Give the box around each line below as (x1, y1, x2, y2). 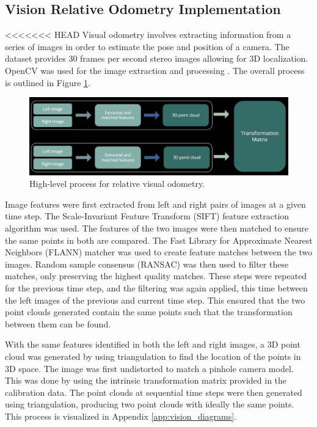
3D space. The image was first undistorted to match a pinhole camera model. (5, 362, 294, 374)
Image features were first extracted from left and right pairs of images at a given (5, 197, 306, 210)
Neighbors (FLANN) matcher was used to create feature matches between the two (5, 246, 313, 258)
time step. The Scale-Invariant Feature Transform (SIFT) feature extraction (5, 210, 290, 222)
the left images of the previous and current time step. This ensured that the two (5, 293, 305, 306)
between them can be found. (5, 317, 111, 330)
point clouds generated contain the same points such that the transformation (5, 305, 293, 318)
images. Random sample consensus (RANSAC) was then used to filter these (5, 257, 289, 270)
